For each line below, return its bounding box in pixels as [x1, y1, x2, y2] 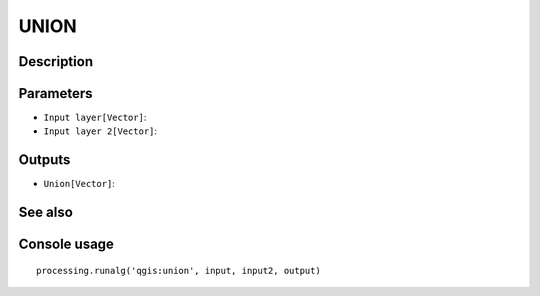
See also [18, 204, 74, 221]
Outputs [18, 151, 71, 169]
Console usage [18, 236, 115, 253]
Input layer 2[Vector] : [43, 125, 158, 137]
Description [18, 53, 94, 70]
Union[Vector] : [43, 178, 115, 190]
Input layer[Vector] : [43, 111, 147, 124]
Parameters [18, 85, 93, 102]
